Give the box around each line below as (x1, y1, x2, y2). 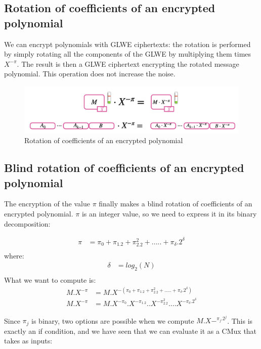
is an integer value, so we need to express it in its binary (81, 208, 257, 219)
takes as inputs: (4, 335, 53, 346)
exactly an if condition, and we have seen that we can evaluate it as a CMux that (4, 325, 257, 336)
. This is (227, 315, 253, 326)
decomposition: (4, 218, 51, 229)
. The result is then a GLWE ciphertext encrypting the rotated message (17, 58, 239, 69)
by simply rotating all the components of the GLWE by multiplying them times (4, 49, 251, 59)
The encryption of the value (4, 198, 90, 209)
